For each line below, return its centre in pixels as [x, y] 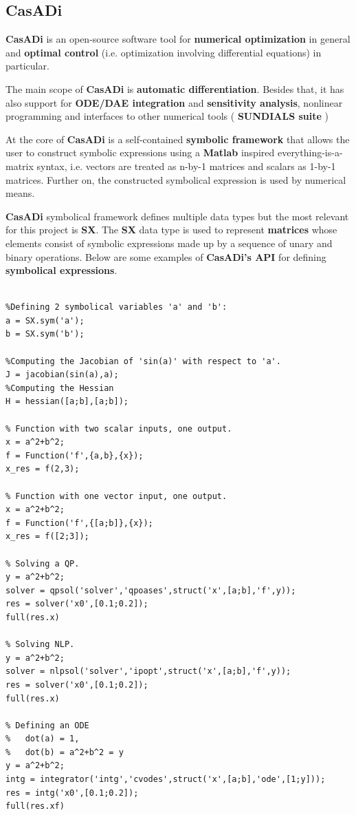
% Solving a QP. [43, 563]
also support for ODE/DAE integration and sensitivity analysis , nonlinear [174, 102]
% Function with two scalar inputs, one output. [119, 428]
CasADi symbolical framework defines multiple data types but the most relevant [177, 216]
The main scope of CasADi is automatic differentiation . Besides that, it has [175, 88]
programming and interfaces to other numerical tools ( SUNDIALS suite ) [167, 116]
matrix [20, 166]
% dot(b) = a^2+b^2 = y [65, 752]
